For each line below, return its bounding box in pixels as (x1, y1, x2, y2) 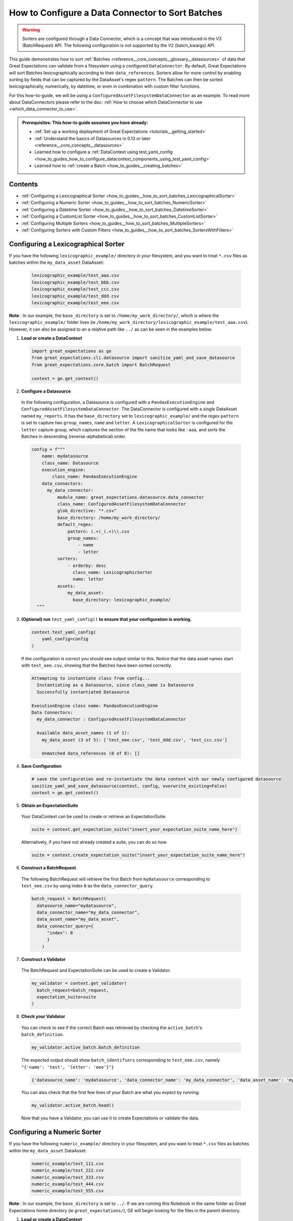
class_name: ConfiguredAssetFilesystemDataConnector (57, 501, 187, 507)
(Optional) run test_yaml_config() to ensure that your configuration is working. (21, 616, 192, 622)
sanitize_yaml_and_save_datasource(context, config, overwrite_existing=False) (31, 783, 228, 789)
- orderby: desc (67, 563, 107, 568)
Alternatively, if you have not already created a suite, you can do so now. (21, 839, 167, 845)
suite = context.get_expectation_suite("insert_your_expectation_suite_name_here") (31, 827, 238, 832)
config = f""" (31, 446, 65, 452)
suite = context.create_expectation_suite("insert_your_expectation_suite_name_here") (31, 852, 246, 858)
